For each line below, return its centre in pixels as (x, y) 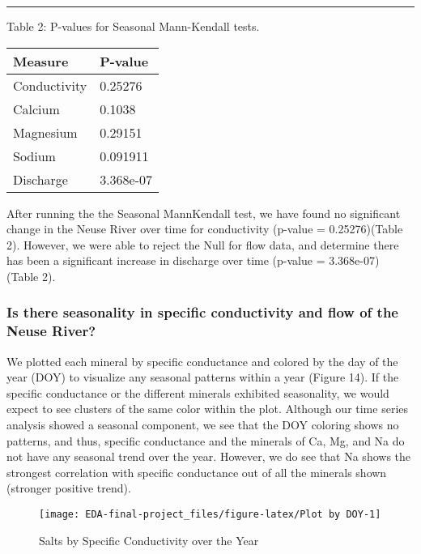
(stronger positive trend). (69, 488)
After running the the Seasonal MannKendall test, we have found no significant (204, 213)
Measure (41, 61)
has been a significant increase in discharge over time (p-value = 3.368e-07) (193, 260)
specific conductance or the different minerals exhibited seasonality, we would (198, 392)
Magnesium (45, 132)
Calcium (36, 109)
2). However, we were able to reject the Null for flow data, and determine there (203, 244)
